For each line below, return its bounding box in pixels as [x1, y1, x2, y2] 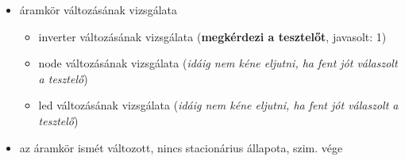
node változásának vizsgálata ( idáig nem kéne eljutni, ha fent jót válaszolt [38, 55, 398, 71]
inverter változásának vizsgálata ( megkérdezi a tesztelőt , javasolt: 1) [38, 28, 387, 44]
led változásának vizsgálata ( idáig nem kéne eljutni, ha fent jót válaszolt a [38, 97, 399, 113]
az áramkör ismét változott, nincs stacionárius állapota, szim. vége [19, 139, 343, 155]
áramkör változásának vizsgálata [19, 2, 177, 17]
